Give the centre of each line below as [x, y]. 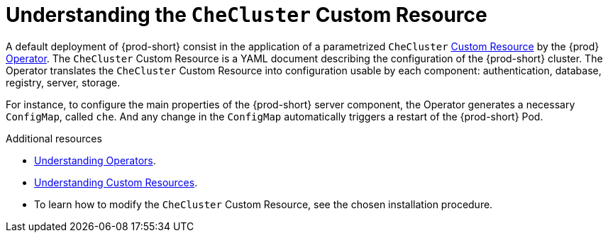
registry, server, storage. [63, 82]
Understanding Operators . [95, 160]
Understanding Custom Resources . [116, 182]
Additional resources [54, 138]
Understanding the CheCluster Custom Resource [247, 15]
